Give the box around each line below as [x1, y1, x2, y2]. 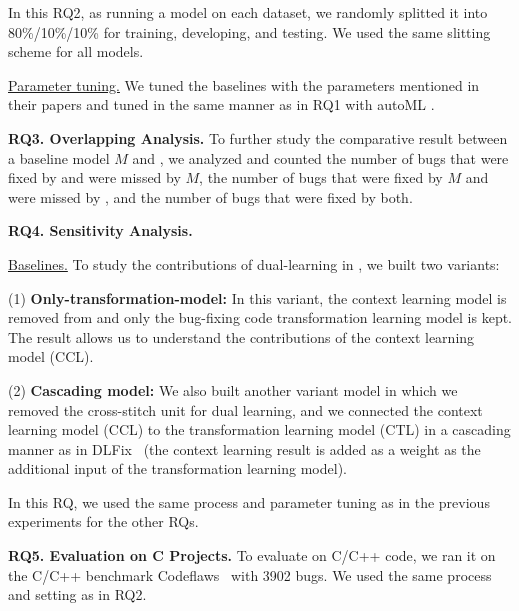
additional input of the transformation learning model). [8, 458, 347, 479]
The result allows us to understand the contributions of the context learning [8, 326, 475, 347]
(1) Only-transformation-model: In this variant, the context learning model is [8, 287, 507, 308]
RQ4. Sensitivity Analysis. [8, 220, 193, 241]
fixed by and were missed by [8, 167, 181, 188]
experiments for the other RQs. [8, 511, 199, 532]
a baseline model [8, 147, 110, 168]
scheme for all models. [8, 41, 144, 62]
